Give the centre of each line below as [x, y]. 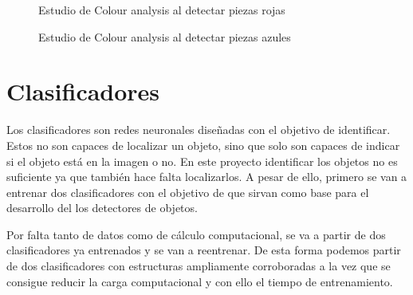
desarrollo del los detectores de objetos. [102, 208]
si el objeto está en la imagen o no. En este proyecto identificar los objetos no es [202, 161]
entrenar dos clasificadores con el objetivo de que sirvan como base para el [188, 192]
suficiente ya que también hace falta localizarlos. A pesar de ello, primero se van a [207, 177]
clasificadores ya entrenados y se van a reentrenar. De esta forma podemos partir [204, 250]
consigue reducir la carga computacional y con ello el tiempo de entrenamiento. [200, 281]
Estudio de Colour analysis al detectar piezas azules [165, 36]
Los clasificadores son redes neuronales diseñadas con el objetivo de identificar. [199, 130]
